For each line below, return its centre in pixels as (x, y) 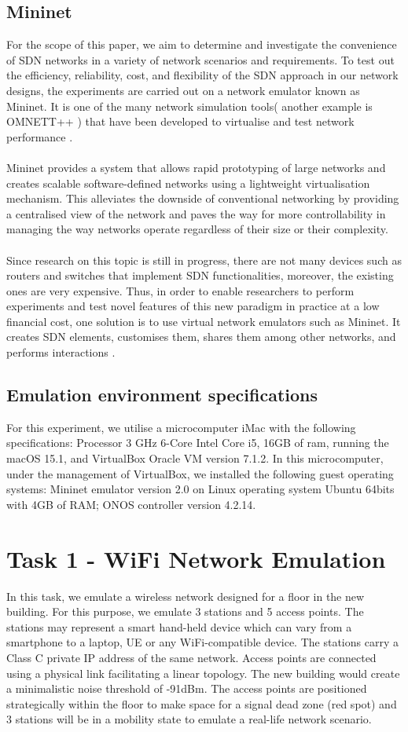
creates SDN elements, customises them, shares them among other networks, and (201, 337)
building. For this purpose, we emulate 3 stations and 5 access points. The (185, 611)
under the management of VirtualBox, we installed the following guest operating (200, 473)
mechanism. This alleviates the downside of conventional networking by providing (203, 198)
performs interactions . (61, 352)
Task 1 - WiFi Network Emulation (196, 558)
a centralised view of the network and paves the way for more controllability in (196, 213)
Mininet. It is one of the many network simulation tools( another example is (189, 106)
